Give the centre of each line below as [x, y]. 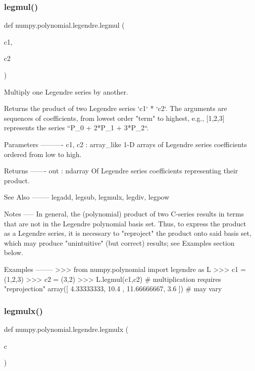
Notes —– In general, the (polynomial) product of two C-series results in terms [124, 213]
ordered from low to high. [43, 154]
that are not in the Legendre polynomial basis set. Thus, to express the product [125, 223]
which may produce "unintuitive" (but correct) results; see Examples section [119, 242]
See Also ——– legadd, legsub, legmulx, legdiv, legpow [87, 197]
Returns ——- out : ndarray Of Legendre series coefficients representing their [121, 171]
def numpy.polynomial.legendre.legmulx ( [66, 329]
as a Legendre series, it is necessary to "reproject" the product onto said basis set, [128, 233]
